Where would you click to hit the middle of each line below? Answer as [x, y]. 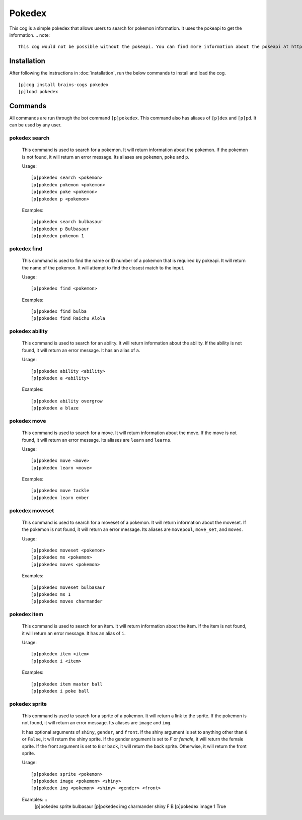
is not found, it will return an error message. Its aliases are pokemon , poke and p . [106, 157]
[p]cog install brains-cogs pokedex [63, 85]
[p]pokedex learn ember [60, 498]
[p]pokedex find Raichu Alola [68, 318]
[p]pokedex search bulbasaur [67, 222]
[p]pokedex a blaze [55, 408]
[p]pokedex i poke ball [60, 691]
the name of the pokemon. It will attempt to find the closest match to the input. [103, 267]
